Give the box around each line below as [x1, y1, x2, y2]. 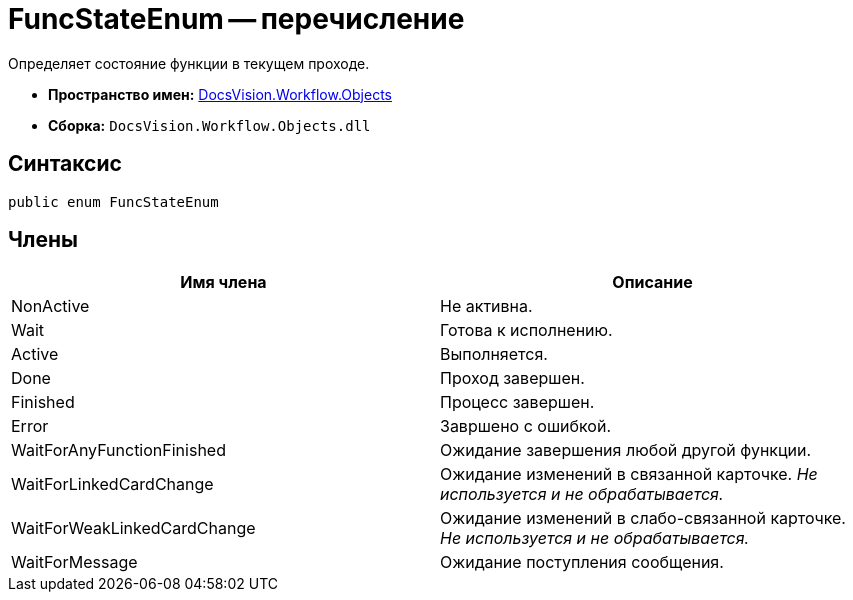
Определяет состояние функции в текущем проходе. [8, 54, 370, 72]
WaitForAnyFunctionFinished [11, 440, 226, 461]
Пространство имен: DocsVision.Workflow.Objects [48, 85, 392, 103]
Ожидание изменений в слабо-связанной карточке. [440, 508, 846, 529]
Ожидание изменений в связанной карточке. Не [440, 464, 818, 485]
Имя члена [180, 272, 267, 293]
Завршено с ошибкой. [440, 416, 612, 437]
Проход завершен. [440, 368, 585, 389]
